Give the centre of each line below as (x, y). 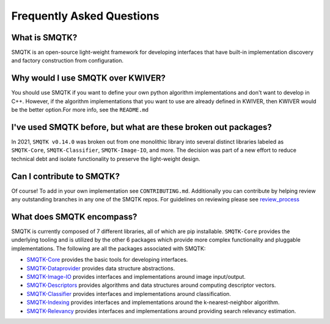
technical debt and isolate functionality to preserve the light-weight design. (106, 159)
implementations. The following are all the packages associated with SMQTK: (108, 248)
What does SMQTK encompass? (74, 217)
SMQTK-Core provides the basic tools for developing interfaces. (107, 260)
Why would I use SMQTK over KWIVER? (89, 78)
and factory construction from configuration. (68, 60)
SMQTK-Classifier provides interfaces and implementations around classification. (129, 293)
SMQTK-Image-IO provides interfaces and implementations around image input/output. (136, 276)
